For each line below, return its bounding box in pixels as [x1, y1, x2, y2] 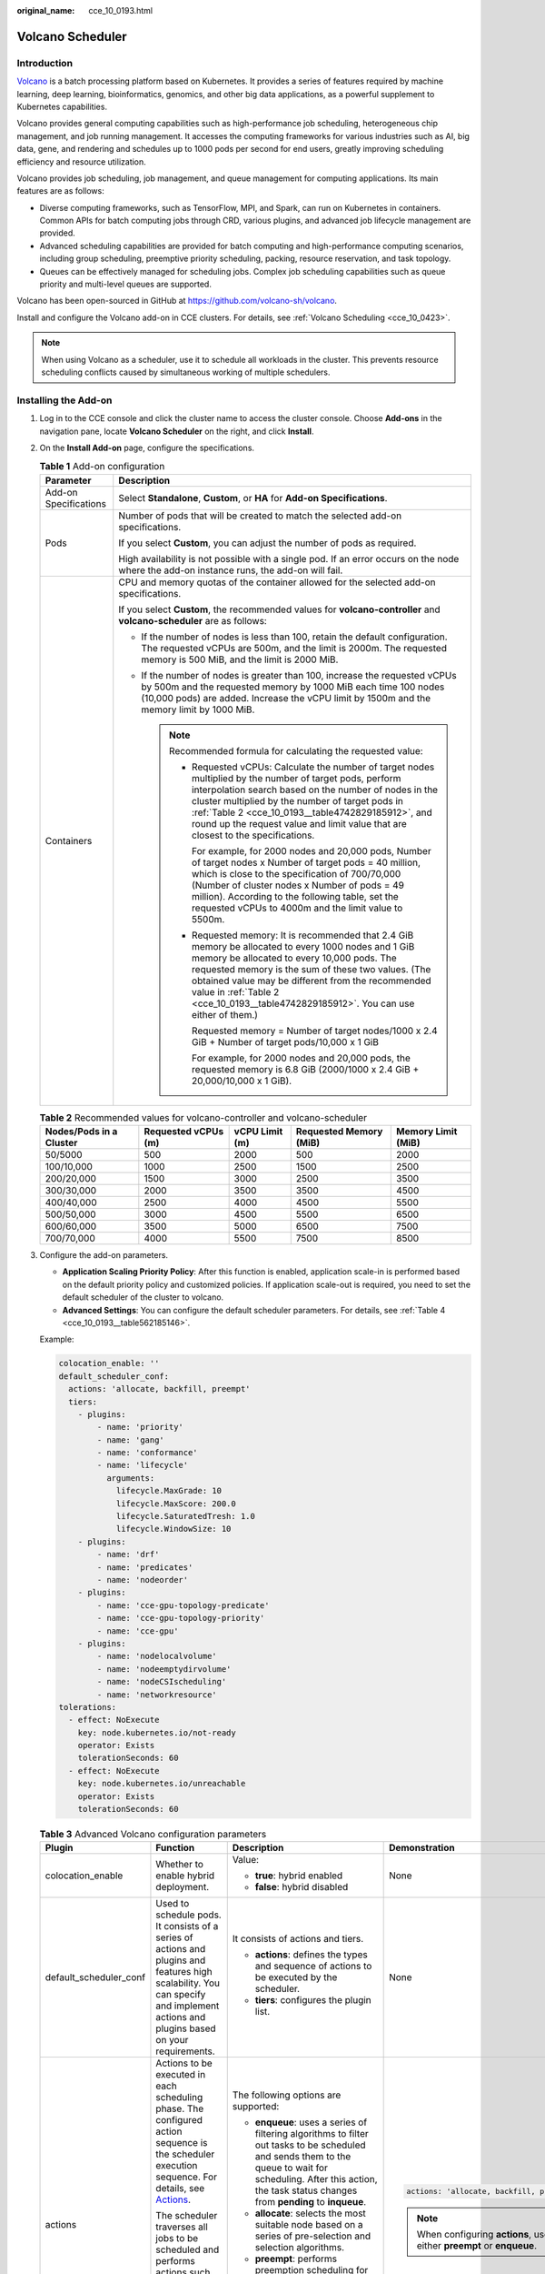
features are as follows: [16, 186, 104, 196]
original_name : [16, 5, 75, 15]
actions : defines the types [254, 1948, 368, 1961]
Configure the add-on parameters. [39, 1250, 168, 1261]
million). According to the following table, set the [191, 890, 399, 902]
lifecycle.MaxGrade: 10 [115, 1485, 223, 1496]
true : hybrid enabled [254, 1869, 343, 1882]
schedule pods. [155, 1908, 222, 1921]
